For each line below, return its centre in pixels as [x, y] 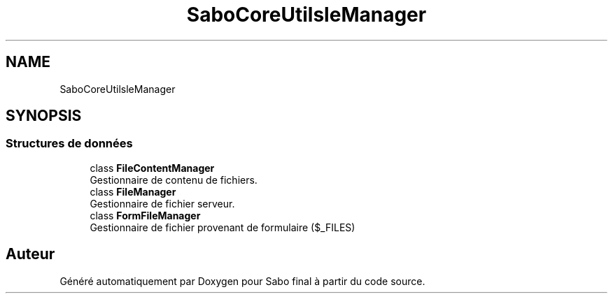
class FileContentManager [152, 168]
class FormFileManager [145, 215]
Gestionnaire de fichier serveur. [162, 203]
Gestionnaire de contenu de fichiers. [174, 180]
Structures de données [69, 144]
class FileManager [133, 191]
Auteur [30, 254]
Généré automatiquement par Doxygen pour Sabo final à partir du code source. [242, 281]
